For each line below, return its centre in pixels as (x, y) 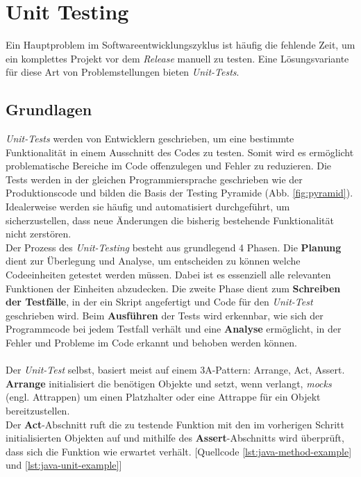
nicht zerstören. (39, 234)
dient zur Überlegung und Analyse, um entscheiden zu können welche (153, 261)
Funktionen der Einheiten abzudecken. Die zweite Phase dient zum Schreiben (173, 288)
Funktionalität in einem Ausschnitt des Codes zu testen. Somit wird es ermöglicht (180, 152)
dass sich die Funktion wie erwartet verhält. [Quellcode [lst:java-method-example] (179, 451)
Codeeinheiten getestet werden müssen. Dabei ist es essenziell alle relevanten (168, 275)
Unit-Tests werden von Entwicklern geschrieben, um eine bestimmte (150, 139)
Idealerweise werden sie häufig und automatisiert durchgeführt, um (148, 207)
